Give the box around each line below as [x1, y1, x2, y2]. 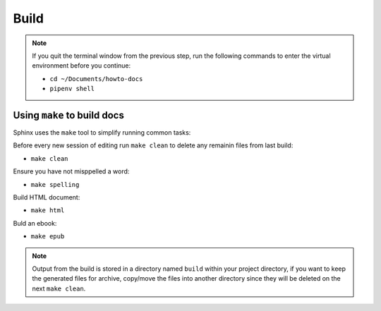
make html [30, 207, 65, 214]
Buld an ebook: [13, 219, 57, 227]
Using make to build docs [13, 109, 125, 121]
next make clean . [32, 284, 86, 293]
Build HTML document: [13, 193, 80, 201]
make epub [30, 233, 65, 240]
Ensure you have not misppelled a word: [13, 167, 130, 176]
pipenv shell [49, 85, 95, 93]
